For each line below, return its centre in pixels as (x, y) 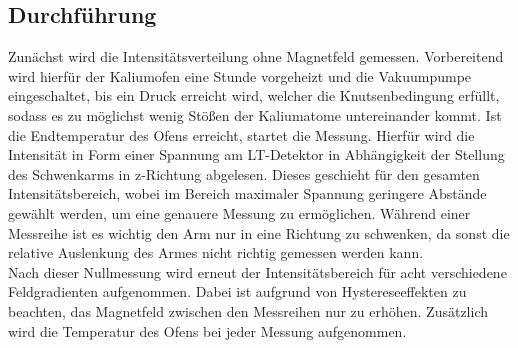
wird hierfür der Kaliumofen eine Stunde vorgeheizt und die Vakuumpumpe (240, 75)
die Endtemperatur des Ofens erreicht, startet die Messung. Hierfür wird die (241, 134)
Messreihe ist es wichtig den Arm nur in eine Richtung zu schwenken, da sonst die (259, 232)
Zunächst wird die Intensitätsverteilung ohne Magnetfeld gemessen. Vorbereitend (256, 56)
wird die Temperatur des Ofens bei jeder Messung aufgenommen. (207, 330)
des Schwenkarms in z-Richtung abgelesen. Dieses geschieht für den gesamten (244, 173)
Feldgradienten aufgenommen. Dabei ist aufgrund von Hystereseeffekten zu (237, 291)
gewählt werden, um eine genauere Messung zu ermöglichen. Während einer (239, 212)
